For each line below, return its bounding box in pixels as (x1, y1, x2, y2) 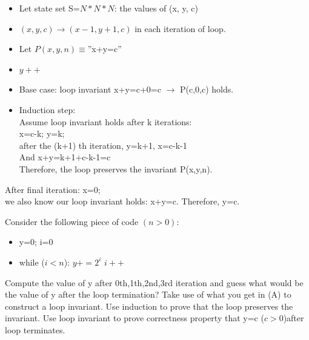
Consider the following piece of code (5, 215, 139, 227)
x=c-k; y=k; (19, 127, 65, 140)
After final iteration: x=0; (5, 183, 101, 195)
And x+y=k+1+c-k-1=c (19, 151, 111, 163)
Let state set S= (19, 2, 80, 14)
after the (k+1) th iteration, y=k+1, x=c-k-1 (19, 139, 187, 151)
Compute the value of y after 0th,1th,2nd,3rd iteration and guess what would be (5, 276, 304, 289)
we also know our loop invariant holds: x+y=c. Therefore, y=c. (5, 195, 240, 208)
